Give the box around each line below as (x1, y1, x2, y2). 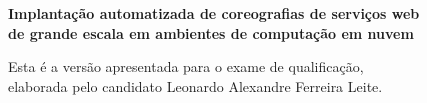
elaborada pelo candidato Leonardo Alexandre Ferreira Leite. (8, 75, 383, 96)
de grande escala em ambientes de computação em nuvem (8, 22, 414, 43)
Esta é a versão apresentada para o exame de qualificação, (8, 56, 364, 77)
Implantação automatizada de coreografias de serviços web (8, 3, 420, 23)
